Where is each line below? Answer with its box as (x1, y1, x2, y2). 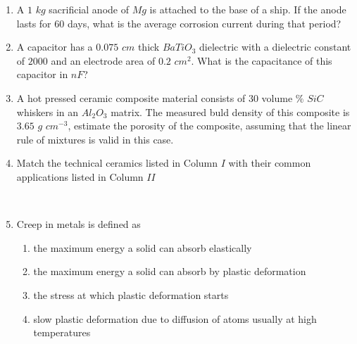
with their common (228, 155, 311, 170)
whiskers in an (16, 104, 79, 119)
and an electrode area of (51, 53, 156, 68)
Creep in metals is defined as (16, 217, 141, 231)
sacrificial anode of (49, 2, 129, 16)
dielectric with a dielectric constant (199, 39, 351, 54)
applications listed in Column (16, 169, 144, 184)
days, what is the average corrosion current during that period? (67, 15, 342, 30)
